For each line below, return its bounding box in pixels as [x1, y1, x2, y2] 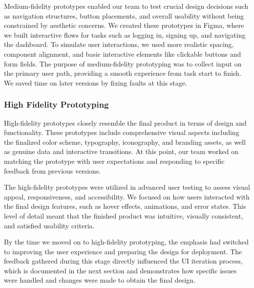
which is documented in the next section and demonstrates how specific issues [4, 265, 237, 275]
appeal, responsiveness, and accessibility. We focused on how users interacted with [4, 191, 250, 201]
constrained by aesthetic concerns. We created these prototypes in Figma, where [4, 20, 244, 30]
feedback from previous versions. [4, 165, 101, 176]
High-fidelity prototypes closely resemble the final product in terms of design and [4, 117, 247, 128]
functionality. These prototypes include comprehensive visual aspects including [4, 127, 239, 137]
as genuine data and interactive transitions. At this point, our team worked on [4, 146, 238, 156]
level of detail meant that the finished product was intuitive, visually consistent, [4, 210, 243, 221]
